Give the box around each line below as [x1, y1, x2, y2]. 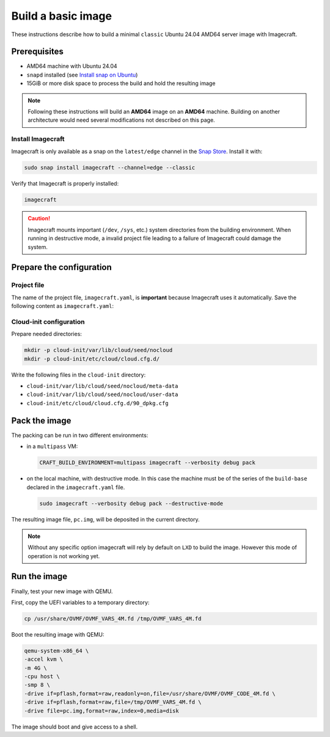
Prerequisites [11, 47, 64, 57]
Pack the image [11, 415, 71, 425]
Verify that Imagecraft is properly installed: [11, 179, 119, 187]
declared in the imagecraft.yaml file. [26, 484, 125, 491]
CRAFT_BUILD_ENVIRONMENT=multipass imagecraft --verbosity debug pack [39, 459, 256, 466]
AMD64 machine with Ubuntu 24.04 [26, 62, 117, 70]
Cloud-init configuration [11, 317, 85, 326]
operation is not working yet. [28, 552, 100, 559]
